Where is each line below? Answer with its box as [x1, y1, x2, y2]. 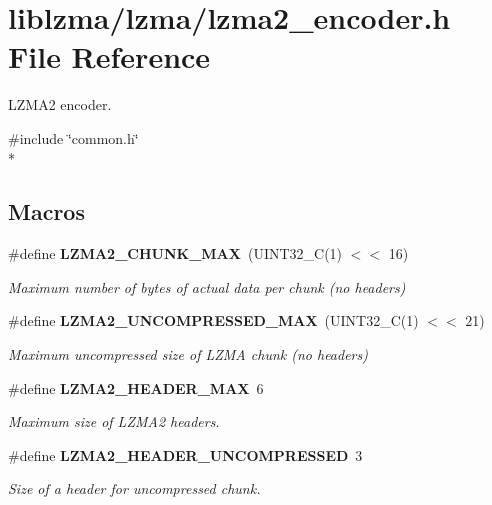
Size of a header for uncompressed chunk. [8, 478, 261, 499]
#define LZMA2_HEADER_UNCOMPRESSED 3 [8, 444, 363, 465]
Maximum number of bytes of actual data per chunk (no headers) [8, 276, 406, 297]
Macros [8, 196, 85, 227]
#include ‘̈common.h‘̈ [8, 127, 139, 148]
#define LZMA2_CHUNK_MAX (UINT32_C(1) [8, 243, 343, 264]
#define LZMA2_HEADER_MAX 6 [8, 377, 264, 398]
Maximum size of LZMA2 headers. [8, 411, 220, 432]
